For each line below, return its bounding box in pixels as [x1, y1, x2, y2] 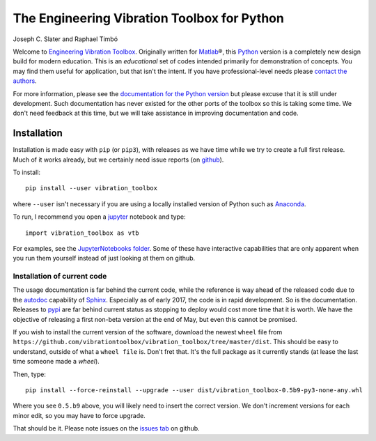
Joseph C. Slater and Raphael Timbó [13, 35, 118, 43]
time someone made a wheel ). [13, 357, 100, 366]
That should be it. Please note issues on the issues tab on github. [13, 424, 200, 433]
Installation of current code [13, 272, 107, 281]
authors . [13, 77, 38, 85]
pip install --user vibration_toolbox [25, 185, 158, 192]
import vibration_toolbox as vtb [25, 229, 139, 237]
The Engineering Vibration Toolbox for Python [13, 10, 285, 26]
